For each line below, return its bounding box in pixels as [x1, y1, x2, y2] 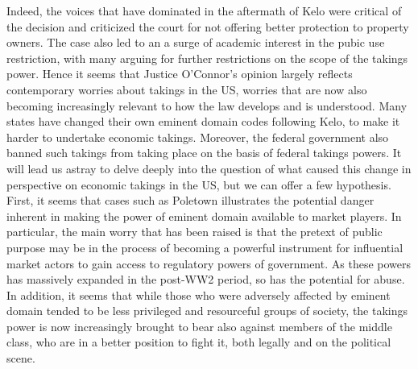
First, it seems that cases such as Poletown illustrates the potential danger [6, 192, 375, 209]
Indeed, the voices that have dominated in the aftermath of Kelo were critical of [6, 2, 402, 19]
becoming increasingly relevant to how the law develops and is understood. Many [6, 97, 408, 114]
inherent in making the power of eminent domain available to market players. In [6, 207, 402, 224]
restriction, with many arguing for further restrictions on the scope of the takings [6, 49, 408, 66]
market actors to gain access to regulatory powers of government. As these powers [6, 255, 411, 272]
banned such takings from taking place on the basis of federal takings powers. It [6, 144, 402, 161]
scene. [6, 350, 35, 367]
